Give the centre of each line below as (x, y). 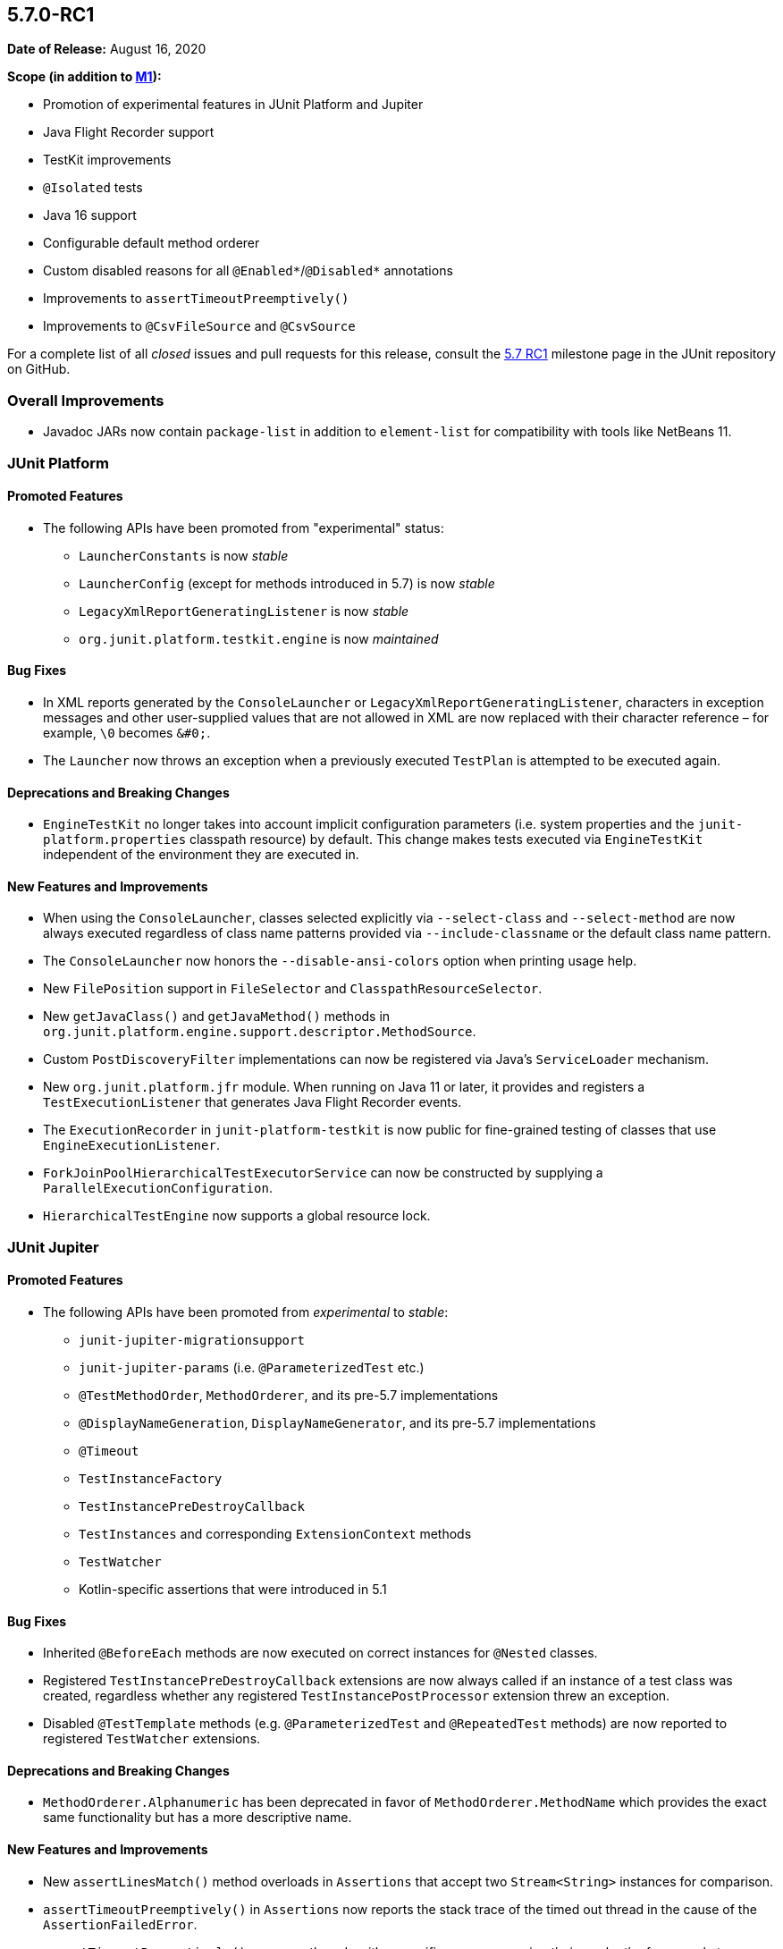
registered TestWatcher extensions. (152, 1739)
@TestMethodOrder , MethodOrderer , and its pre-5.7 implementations (289, 1396)
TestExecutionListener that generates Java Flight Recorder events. (253, 1102)
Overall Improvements (86, 400)
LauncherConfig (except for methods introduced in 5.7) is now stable (287, 583)
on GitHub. (39, 369)
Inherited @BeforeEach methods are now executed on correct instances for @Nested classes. (320, 1653)
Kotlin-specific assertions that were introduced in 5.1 (233, 1590)
